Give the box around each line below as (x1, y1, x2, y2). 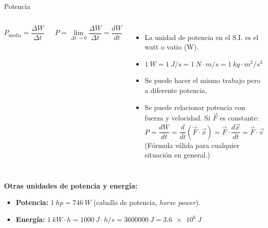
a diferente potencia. (145, 84, 207, 95)
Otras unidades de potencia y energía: (4, 180, 138, 190)
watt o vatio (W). (145, 41, 199, 52)
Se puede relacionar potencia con (145, 101, 246, 112)
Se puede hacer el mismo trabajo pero (145, 75, 261, 85)
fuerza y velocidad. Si (145, 112, 211, 123)
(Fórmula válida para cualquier (145, 139, 240, 150)
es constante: (220, 112, 259, 123)
